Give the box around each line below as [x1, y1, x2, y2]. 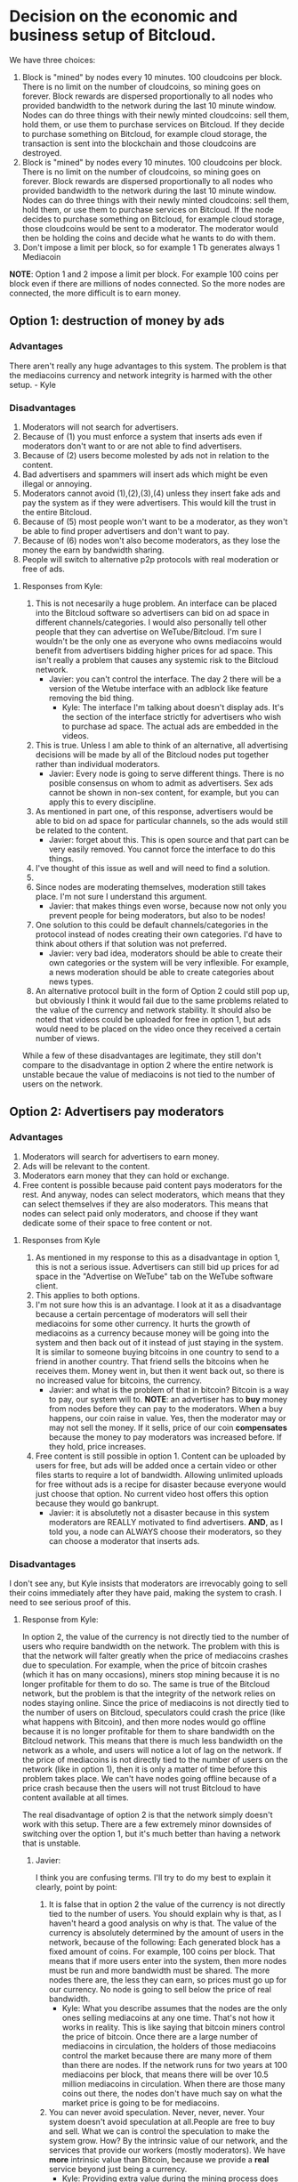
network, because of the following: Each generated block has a [48, 1936, 281, 1947]
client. [35, 1280, 59, 1291]
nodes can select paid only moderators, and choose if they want [21, 1208, 259, 1218]
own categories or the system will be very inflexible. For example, [48, 957, 289, 967]
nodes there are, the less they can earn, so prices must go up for [48, 1974, 287, 1985]
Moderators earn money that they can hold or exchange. [21, 1170, 230, 1181]
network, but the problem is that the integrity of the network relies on [21, 1688, 276, 1699]
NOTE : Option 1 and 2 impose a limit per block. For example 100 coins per [9, 269, 278, 279]
